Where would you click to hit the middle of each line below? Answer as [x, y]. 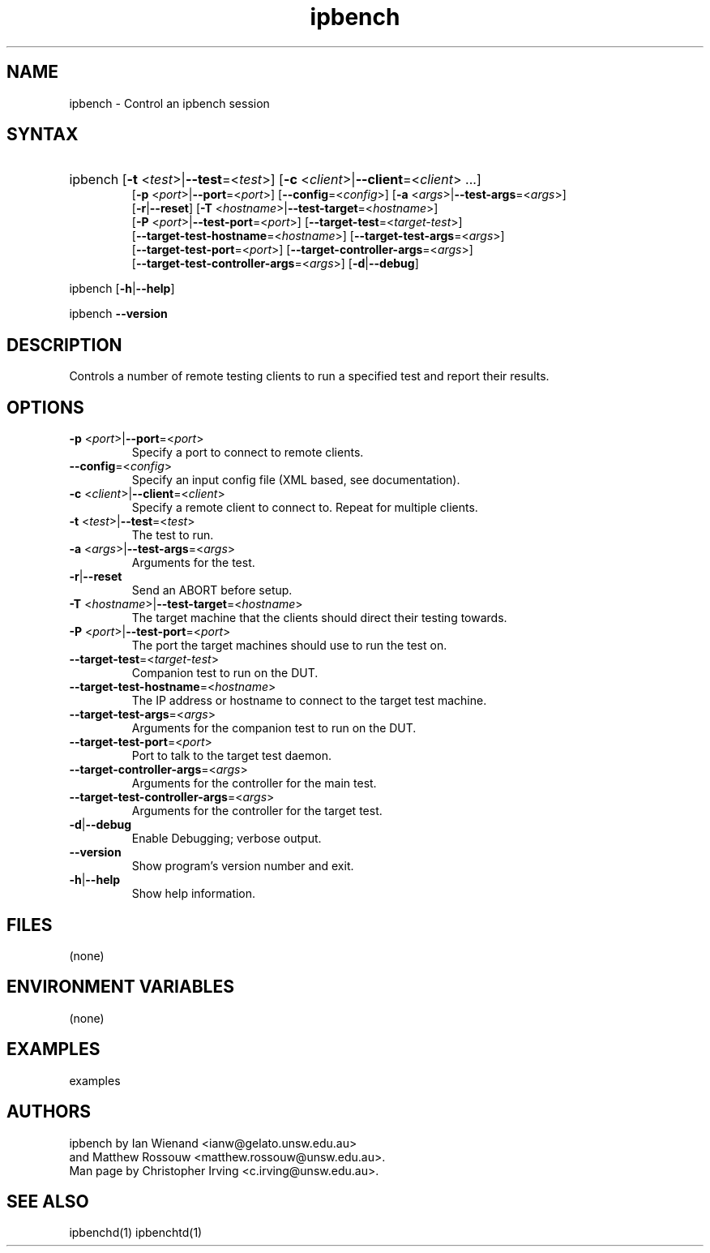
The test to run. [173, 535]
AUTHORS [49, 1112]
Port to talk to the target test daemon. [231, 756]
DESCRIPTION [64, 345]
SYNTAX [43, 135]
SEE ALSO [48, 1201]
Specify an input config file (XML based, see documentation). [296, 480]
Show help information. [194, 894]
